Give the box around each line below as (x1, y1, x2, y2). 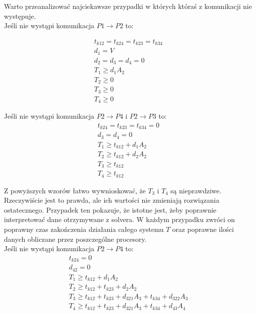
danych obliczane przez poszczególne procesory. (4, 233, 147, 244)
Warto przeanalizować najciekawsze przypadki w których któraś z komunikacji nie (4, 1, 252, 11)
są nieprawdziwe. (171, 185, 221, 195)
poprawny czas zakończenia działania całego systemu (4, 224, 164, 234)
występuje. (4, 10, 36, 21)
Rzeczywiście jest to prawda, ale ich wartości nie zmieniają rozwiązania (4, 195, 219, 205)
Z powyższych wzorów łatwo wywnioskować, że (4, 185, 146, 195)
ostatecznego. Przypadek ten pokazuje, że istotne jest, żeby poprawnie (4, 204, 216, 215)
